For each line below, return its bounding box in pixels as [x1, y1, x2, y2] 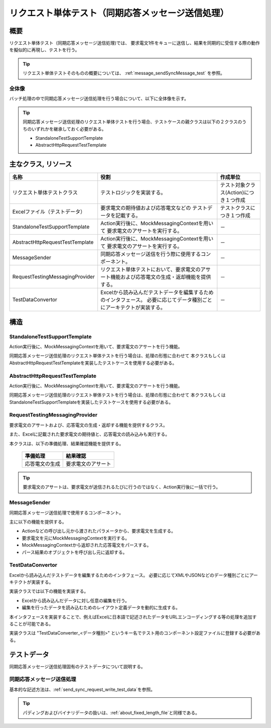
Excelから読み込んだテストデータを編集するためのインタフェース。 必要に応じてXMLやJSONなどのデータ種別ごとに [9, 572, 249, 578]
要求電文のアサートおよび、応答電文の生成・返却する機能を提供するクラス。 [9, 422, 168, 428]
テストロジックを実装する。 [100, 189, 166, 196]
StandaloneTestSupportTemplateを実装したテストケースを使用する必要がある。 [9, 399, 173, 405]
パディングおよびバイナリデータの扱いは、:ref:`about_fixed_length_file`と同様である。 [23, 709, 200, 715]
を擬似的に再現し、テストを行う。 [9, 47, 80, 53]
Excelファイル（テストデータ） [12, 209, 86, 216]
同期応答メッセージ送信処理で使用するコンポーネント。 [9, 509, 124, 515]
